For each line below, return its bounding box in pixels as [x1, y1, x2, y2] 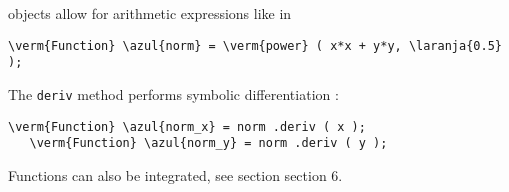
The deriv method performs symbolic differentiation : [8, 83, 339, 104]
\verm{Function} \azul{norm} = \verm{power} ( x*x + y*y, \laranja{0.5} [8, 38, 502, 53]
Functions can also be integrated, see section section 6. [8, 164, 343, 185]
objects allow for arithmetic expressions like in [8, 3, 292, 23]
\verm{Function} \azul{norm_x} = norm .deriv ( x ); [8, 119, 366, 134]
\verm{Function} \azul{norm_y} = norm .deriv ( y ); [29, 136, 388, 151]
